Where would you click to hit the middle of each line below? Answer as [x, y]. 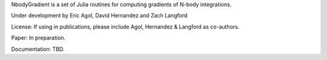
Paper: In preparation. [38, 38]
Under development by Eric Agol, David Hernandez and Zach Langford [99, 16]
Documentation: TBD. [38, 49]
